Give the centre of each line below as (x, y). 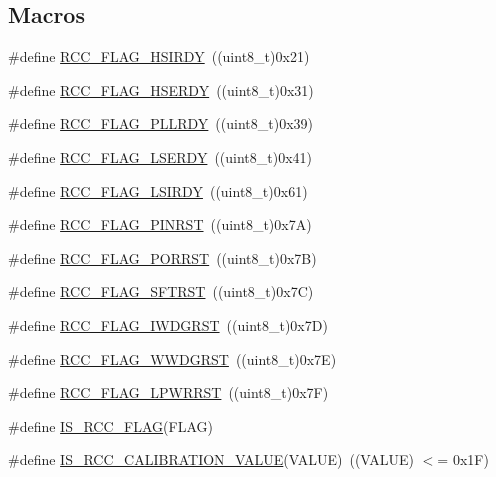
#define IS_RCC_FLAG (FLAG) (110, 425)
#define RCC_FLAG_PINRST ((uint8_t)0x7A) (160, 224)
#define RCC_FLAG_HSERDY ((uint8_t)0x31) (161, 89)
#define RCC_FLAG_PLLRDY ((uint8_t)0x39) (161, 123)
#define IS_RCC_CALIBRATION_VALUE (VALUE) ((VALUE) (211, 459)
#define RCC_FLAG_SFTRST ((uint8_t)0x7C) (161, 291)
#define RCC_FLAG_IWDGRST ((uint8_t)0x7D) (168, 324)
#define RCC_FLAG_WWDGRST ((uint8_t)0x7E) (172, 358)
